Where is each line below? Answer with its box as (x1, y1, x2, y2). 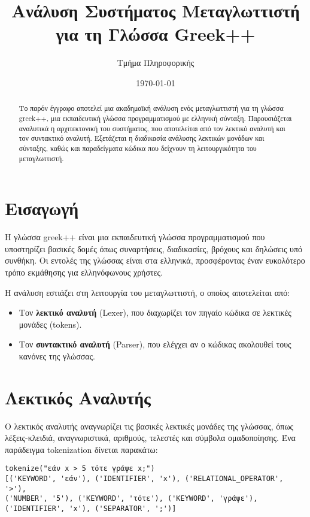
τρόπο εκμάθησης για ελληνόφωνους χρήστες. (5, 265, 163, 278)
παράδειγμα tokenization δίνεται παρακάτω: (5, 443, 158, 455)
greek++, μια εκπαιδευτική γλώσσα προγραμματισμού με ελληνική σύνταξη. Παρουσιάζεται (19, 113, 292, 123)
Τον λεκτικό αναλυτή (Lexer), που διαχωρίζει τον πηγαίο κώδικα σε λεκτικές (19, 306, 291, 319)
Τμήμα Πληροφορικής (117, 56, 194, 69)
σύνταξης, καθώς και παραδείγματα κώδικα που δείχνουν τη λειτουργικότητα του (19, 143, 257, 153)
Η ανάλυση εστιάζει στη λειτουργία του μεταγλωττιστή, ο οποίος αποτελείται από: (5, 286, 290, 298)
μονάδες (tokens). (19, 318, 82, 330)
